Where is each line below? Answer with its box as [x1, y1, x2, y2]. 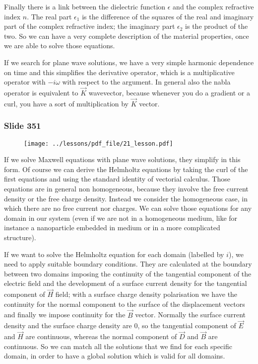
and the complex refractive [173, 1, 254, 11]
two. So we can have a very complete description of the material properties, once [4, 30, 249, 41]
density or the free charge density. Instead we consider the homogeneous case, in [4, 193, 248, 203]
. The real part [27, 11, 72, 21]
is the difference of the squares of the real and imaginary [82, 11, 254, 21]
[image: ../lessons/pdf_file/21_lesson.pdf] [24, 140, 173, 147]
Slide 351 [4, 119, 41, 132]
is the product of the [185, 21, 248, 31]
